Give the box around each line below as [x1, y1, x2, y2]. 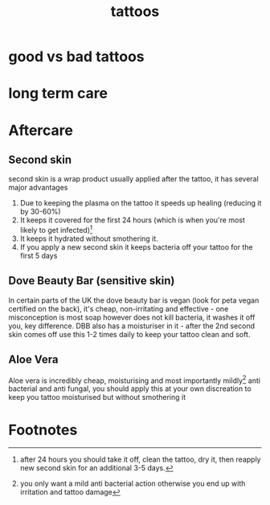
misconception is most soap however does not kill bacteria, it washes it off [8, 312, 256, 322]
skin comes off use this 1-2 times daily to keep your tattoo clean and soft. [8, 329, 251, 339]
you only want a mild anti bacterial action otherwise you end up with [19, 479, 246, 488]
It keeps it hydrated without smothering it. [19, 234, 158, 243]
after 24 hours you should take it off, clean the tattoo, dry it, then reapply [19, 454, 261, 464]
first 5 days [19, 251, 58, 261]
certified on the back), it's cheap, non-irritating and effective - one [8, 303, 229, 313]
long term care [8, 84, 108, 103]
